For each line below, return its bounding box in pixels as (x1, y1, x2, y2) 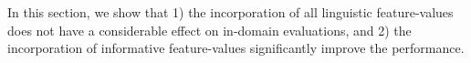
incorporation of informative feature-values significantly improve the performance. (7, 38, 465, 58)
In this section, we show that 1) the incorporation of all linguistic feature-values (7, 3, 454, 21)
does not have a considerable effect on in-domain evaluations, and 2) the (7, 20, 412, 39)
